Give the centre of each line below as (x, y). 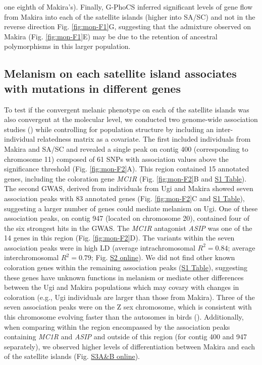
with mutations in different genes (92, 88)
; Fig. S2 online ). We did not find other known (163, 257)
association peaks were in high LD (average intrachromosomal (100, 247)
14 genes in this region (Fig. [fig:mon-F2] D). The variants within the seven (119, 238)
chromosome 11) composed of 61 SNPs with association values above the (116, 159)
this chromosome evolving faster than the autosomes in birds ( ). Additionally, (124, 317)
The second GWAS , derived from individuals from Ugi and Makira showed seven (129, 188)
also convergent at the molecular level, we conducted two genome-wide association (131, 119)
